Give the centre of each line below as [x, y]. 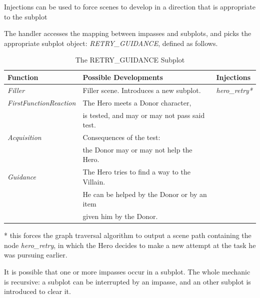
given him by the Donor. [120, 216]
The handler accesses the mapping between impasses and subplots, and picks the [128, 33]
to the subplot [26, 16]
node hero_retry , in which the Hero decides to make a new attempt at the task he [130, 245]
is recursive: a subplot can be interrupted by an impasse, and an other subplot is [127, 281]
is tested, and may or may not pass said [144, 115]
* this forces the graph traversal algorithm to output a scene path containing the [128, 235]
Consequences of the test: [121, 137]
